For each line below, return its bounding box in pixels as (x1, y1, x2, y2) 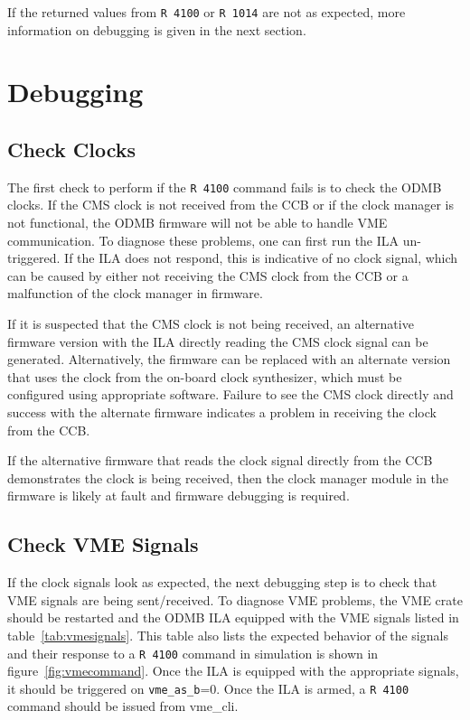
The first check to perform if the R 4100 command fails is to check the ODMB (7, 177, 442, 196)
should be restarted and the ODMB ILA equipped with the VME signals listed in (7, 608, 459, 627)
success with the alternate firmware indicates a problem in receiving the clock (7, 403, 437, 422)
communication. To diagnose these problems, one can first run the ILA (7, 230, 399, 249)
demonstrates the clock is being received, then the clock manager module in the (7, 468, 448, 487)
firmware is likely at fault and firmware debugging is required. (7, 486, 350, 505)
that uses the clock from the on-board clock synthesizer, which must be (7, 367, 402, 386)
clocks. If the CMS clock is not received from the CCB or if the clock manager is (7, 195, 455, 214)
